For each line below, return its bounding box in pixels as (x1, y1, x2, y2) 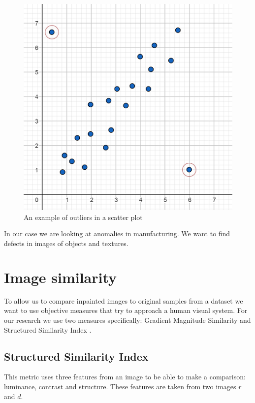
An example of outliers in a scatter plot (24, 212, 143, 222)
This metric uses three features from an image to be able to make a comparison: (4, 372, 246, 382)
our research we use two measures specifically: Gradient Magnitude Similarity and (4, 314, 251, 325)
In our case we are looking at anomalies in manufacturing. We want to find (4, 228, 230, 239)
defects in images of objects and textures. (4, 238, 128, 248)
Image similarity (4, 267, 117, 287)
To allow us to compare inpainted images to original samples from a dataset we (4, 295, 243, 306)
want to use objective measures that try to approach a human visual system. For (4, 305, 248, 315)
